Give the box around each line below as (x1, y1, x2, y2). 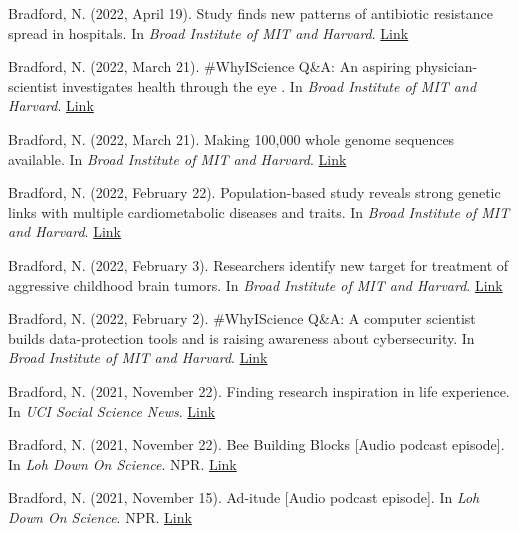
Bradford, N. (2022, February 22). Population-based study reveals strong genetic (8, 182, 501, 203)
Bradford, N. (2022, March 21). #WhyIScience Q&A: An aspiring (8, 56, 411, 77)
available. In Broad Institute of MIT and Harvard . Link (8, 148, 347, 169)
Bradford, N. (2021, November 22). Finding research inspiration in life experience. (8, 380, 510, 401)
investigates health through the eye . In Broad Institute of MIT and (62, 75, 477, 96)
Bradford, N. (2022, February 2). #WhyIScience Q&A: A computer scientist (8, 308, 476, 329)
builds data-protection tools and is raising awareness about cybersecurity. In (8, 327, 475, 348)
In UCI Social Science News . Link (8, 400, 216, 421)
